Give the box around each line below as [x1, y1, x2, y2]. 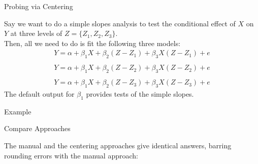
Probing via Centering [4, 1, 73, 11]
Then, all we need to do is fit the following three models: [4, 37, 181, 48]
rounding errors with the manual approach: [4, 150, 138, 160]
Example [4, 106, 31, 116]
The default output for [4, 88, 75, 99]
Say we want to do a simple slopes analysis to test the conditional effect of [4, 18, 236, 28]
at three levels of [10, 28, 62, 38]
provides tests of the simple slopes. [86, 88, 194, 99]
